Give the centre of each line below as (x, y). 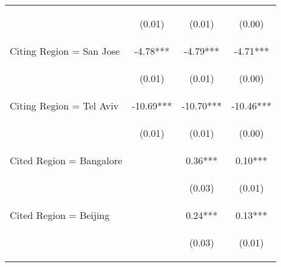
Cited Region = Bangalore (66, 160)
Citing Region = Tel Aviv (64, 106)
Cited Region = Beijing (60, 215)
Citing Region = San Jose (65, 51)
